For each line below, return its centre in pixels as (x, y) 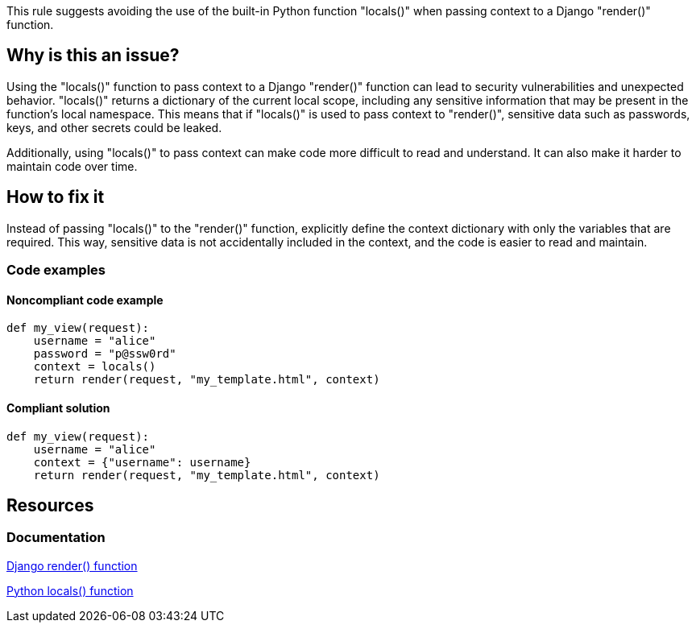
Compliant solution (58, 408)
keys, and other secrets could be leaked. (114, 127)
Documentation (56, 538)
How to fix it (56, 197)
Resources (50, 505)
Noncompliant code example (85, 300)
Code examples (56, 270)
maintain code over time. (72, 166)
